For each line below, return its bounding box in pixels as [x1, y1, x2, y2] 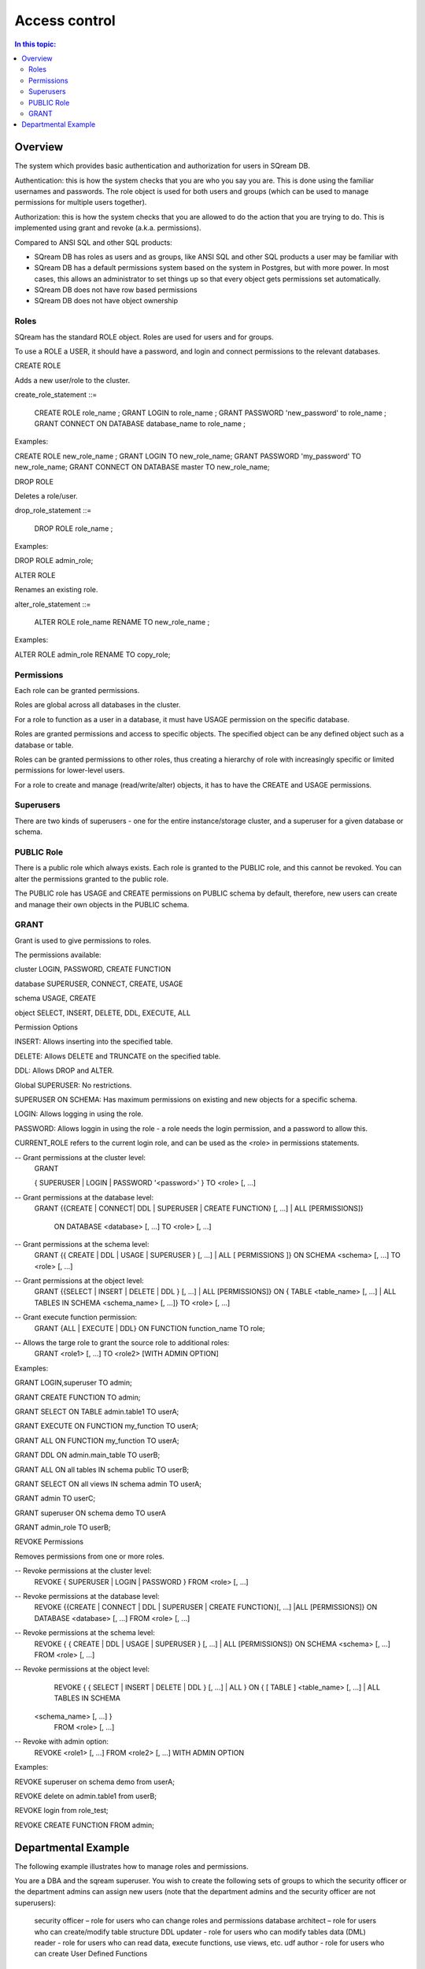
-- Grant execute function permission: [14, 1312, 138, 1322]
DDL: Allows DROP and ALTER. [14, 1066, 114, 1075]
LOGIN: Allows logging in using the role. [14, 1109, 143, 1118]
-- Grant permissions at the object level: [14, 1276, 145, 1285]
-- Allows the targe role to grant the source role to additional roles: [14, 1338, 230, 1348]
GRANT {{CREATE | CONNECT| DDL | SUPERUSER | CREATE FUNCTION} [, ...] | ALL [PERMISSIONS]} [34, 1203, 364, 1213]
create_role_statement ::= [14, 390, 98, 399]
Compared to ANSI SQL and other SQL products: [14, 237, 172, 247]
